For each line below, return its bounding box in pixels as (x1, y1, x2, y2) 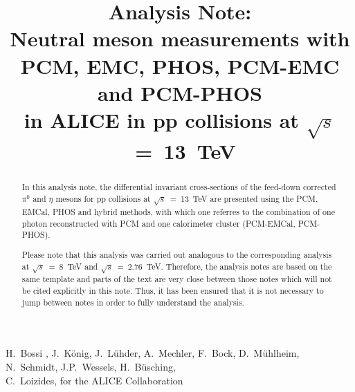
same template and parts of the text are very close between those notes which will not (21, 273, 332, 285)
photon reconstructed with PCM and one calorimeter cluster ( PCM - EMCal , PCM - (21, 217, 320, 229)
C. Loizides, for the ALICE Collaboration (6, 373, 183, 387)
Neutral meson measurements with (10, 24, 350, 53)
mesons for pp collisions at (55, 193, 151, 205)
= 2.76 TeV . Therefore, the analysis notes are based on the (117, 260, 332, 272)
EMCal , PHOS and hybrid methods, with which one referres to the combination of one (21, 206, 335, 218)
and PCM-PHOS (97, 78, 263, 106)
